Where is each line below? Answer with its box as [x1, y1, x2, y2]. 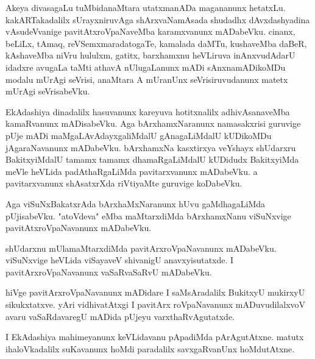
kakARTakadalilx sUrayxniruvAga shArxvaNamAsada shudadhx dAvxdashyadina [5, 13, 310, 26]
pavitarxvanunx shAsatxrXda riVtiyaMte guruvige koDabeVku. [5, 177, 242, 190]
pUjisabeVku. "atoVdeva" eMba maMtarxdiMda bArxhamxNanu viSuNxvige [5, 209, 291, 222]
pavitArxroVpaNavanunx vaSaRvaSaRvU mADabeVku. [5, 265, 212, 278]
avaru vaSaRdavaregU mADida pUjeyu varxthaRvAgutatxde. [5, 310, 235, 322]
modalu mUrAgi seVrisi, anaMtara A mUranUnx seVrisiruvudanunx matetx [5, 73, 288, 85]
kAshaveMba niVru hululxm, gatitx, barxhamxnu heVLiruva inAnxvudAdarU [5, 49, 296, 62]
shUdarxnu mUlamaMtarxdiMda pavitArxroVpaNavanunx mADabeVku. [5, 241, 277, 254]
